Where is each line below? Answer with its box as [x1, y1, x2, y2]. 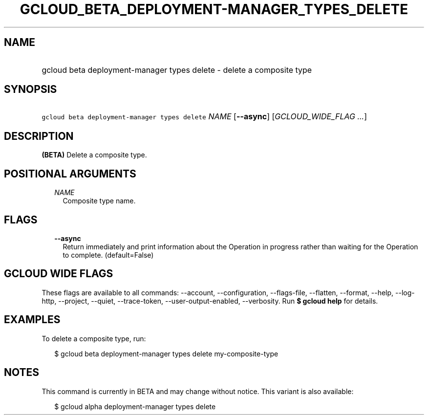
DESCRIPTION [4, 130, 74, 142]
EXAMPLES [4, 313, 61, 326]
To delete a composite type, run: [42, 334, 146, 343]
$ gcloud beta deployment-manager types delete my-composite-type [54, 349, 278, 358]
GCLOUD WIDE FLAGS [4, 267, 113, 280]
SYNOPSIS [4, 83, 57, 96]
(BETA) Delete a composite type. [42, 151, 147, 159]
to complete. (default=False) [63, 250, 154, 259]
